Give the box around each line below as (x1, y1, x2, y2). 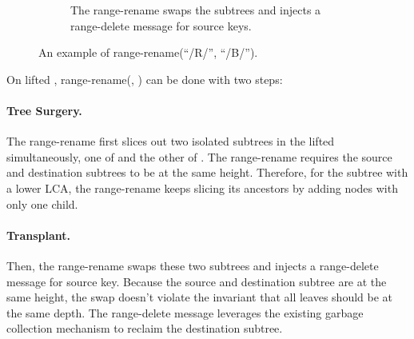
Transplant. (6, 226, 71, 243)
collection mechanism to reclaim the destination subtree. (6, 320, 283, 337)
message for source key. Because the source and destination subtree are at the (6, 273, 387, 289)
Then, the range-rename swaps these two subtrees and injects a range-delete (6, 257, 379, 273)
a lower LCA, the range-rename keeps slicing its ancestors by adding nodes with (6, 179, 398, 196)
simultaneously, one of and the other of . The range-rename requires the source (6, 148, 392, 165)
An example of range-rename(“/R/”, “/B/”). (38, 44, 258, 61)
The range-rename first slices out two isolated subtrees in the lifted (6, 133, 335, 150)
